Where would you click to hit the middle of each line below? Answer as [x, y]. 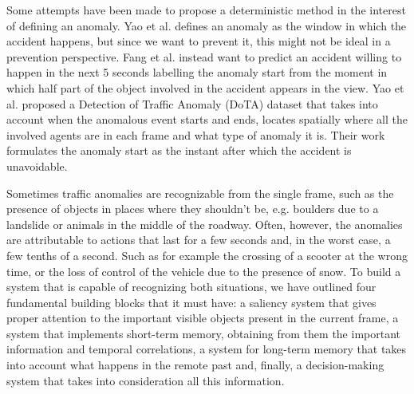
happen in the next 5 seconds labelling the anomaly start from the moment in [197, 72]
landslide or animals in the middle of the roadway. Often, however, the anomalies [205, 224]
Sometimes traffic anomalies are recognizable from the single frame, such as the [200, 193]
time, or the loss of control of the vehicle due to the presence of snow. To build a [204, 271]
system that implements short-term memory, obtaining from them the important [203, 333]
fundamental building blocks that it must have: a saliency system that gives [191, 302]
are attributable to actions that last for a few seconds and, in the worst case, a [199, 240]
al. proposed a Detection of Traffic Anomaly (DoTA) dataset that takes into [192, 103]
